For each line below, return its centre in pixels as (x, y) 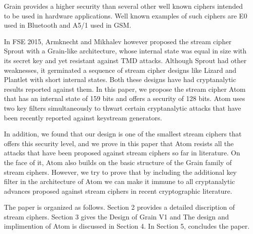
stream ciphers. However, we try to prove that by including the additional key (120, 172)
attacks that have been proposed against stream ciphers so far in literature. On (122, 153)
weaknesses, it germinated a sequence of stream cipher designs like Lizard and (120, 70)
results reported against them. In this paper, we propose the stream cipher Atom (125, 89)
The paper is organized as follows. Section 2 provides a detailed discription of (119, 207)
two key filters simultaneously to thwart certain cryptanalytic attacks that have (123, 108)
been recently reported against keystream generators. (83, 117)
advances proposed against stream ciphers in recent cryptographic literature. (118, 191)
